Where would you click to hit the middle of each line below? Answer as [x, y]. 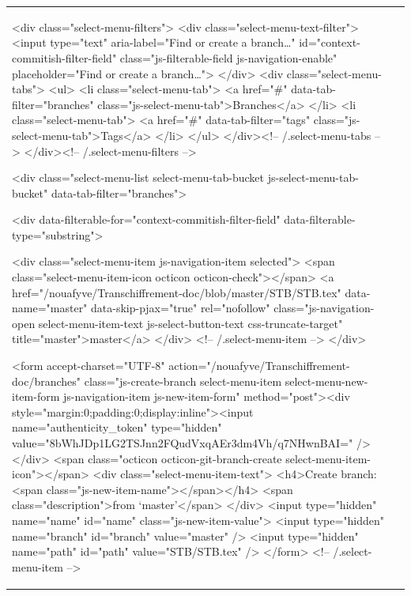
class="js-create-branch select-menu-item [183, 381]
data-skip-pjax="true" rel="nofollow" [181, 308]
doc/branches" [47, 381]
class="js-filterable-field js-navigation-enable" [228, 57]
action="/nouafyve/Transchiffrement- [259, 366]
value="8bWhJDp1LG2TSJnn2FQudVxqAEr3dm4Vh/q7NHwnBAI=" [183, 443]
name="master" [50, 308]
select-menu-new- [326, 381]
